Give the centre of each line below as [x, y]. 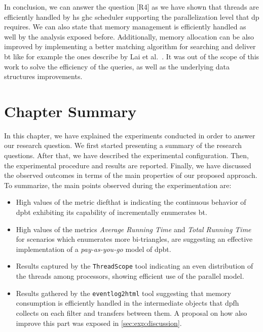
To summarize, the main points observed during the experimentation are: [118, 185]
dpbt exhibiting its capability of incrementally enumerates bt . [111, 212]
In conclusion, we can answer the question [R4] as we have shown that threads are [131, 7]
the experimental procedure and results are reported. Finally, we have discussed [128, 165]
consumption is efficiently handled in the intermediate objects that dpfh [127, 303]
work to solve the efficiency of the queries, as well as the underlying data [117, 66]
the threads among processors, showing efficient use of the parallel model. [130, 276]
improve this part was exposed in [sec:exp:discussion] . [99, 323]
